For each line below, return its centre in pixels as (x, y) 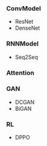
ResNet (24, 22)
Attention (20, 73)
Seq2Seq (26, 57)
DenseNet (27, 28)
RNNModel (23, 44)
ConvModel (23, 8)
